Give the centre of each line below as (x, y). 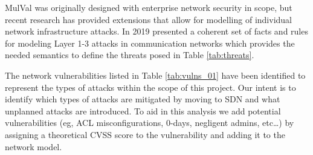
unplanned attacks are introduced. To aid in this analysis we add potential (143, 110)
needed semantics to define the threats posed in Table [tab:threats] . (130, 55)
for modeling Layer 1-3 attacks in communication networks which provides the (150, 43)
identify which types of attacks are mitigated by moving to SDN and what (143, 99)
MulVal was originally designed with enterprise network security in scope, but (149, 7)
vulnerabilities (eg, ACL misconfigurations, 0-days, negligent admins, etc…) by (150, 123)
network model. (34, 146)
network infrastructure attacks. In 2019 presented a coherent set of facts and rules (156, 31)
